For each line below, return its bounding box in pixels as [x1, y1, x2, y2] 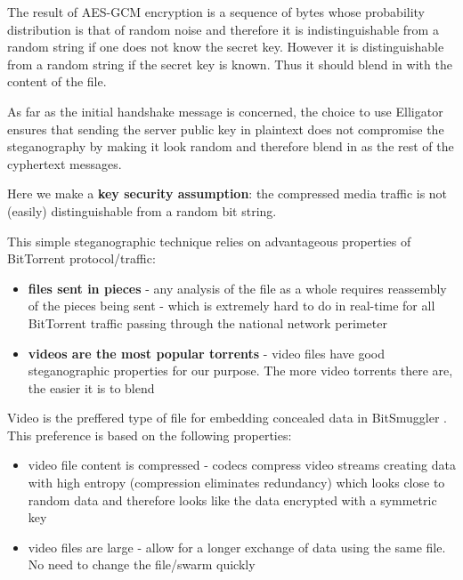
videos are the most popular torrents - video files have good [28, 343, 385, 362]
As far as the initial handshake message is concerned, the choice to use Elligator [7, 101, 443, 120]
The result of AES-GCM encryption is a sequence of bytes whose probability [7, 3, 426, 20]
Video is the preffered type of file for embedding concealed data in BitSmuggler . [7, 408, 447, 427]
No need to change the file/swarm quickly [28, 555, 256, 574]
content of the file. [7, 72, 107, 91]
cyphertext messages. [7, 154, 122, 173]
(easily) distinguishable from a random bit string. [7, 201, 277, 220]
